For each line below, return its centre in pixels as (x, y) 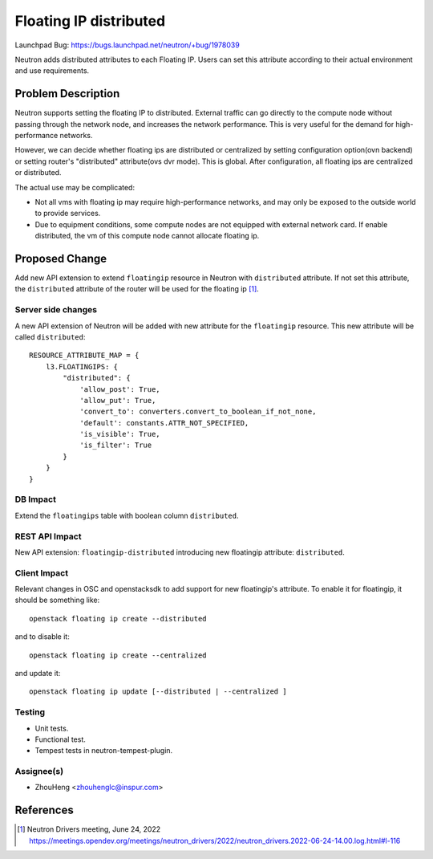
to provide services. (68, 214)
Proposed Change (61, 258)
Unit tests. (52, 728)
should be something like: (57, 600)
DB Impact (35, 499)
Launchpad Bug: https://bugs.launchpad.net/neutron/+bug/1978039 (127, 45)
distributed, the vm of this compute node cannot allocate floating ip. (147, 236)
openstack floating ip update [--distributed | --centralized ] (158, 692)
